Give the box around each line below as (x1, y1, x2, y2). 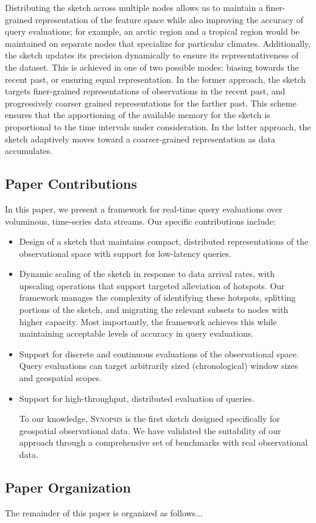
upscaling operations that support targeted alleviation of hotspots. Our (19, 279, 285, 292)
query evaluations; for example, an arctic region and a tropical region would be (5, 25, 300, 38)
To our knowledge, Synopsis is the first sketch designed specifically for (19, 412, 280, 425)
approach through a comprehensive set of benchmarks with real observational (19, 436, 308, 449)
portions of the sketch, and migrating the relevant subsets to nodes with (19, 303, 289, 316)
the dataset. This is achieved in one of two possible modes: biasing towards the (5, 60, 299, 73)
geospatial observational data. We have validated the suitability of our (19, 424, 281, 437)
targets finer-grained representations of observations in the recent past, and (5, 85, 286, 97)
